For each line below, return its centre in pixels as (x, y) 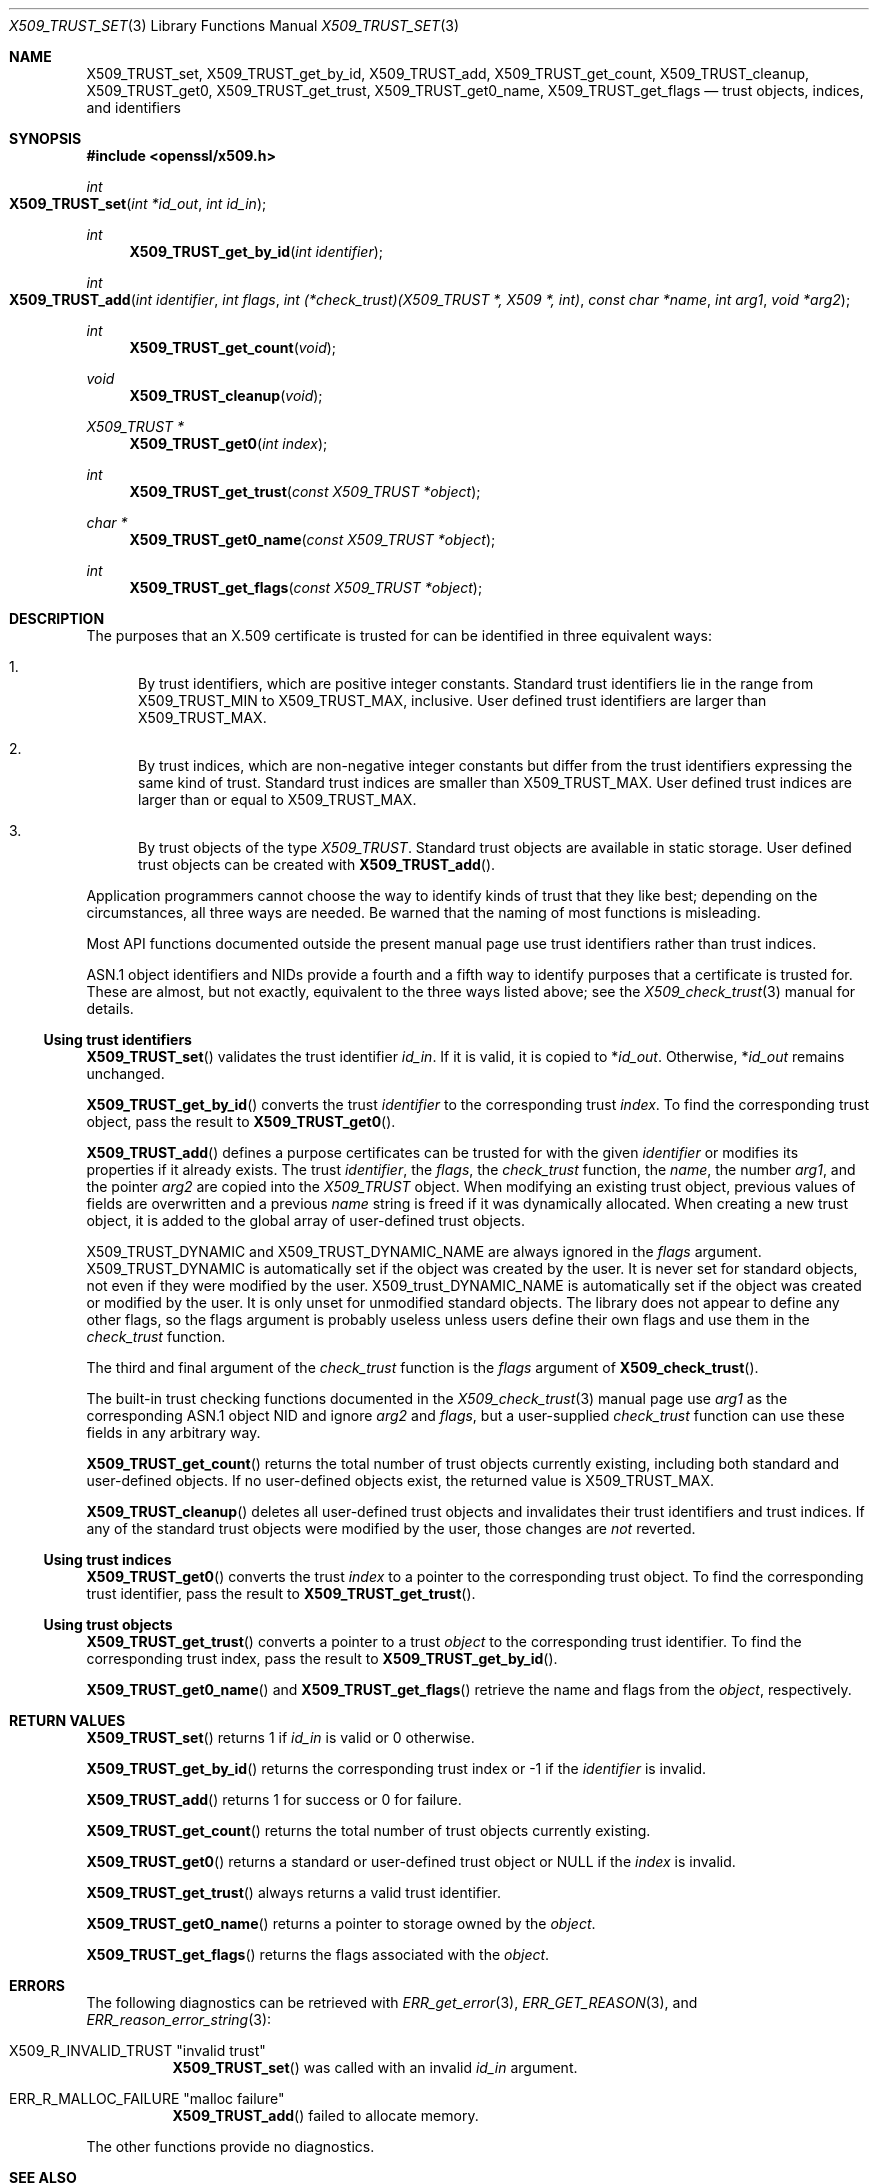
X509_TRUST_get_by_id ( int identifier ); (256, 251)
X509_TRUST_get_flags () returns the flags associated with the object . (318, 1954)
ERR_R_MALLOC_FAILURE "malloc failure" (147, 2098)
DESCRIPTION (57, 618)
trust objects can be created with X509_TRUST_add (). (317, 864)
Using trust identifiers (117, 1039)
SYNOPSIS (45, 138)
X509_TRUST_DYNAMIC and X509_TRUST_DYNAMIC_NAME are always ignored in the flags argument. (424, 1251)
